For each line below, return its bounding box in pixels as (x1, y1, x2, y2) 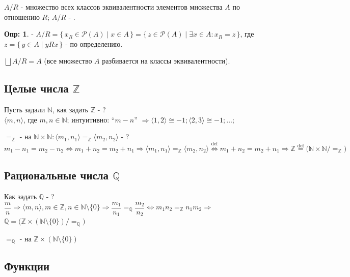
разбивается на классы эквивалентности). (102, 55, 230, 66)
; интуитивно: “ (67, 114, 115, 125)
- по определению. (65, 38, 123, 49)
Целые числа (4, 80, 69, 96)
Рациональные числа (4, 167, 109, 183)
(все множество (44, 55, 92, 66)
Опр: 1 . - (4, 28, 34, 39)
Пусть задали (4, 104, 45, 115)
